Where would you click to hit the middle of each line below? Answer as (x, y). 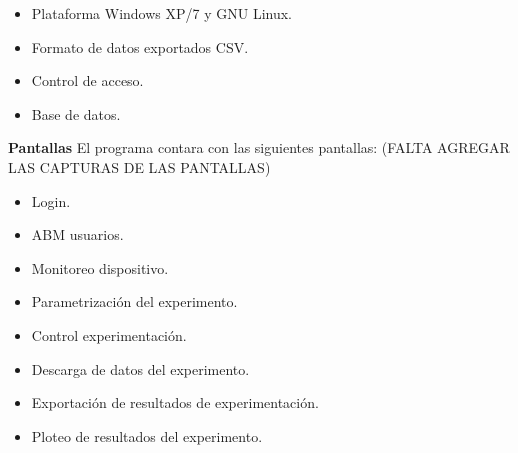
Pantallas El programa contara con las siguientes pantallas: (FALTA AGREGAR (259, 147)
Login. (51, 200)
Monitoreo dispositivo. (100, 267)
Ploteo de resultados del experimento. (147, 435)
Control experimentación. (109, 334)
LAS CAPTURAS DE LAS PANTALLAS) (139, 166)
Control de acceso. (87, 80)
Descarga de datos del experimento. (140, 368)
